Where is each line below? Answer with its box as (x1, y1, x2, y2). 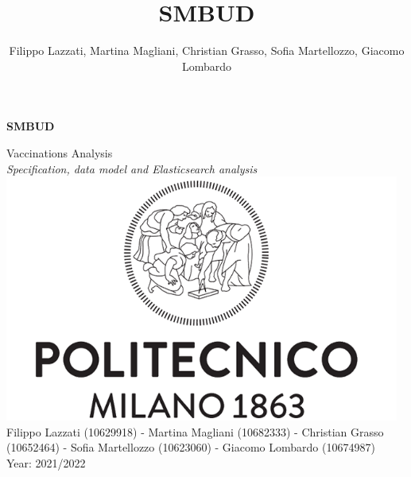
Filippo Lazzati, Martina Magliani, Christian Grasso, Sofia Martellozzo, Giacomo (9, 42, 405, 59)
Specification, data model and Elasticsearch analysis (6, 160, 258, 176)
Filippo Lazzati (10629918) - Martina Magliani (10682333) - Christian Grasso (6, 423, 384, 440)
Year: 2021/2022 (6, 454, 86, 471)
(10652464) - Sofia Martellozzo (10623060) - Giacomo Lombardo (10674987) (6, 439, 375, 456)
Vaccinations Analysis (6, 144, 113, 161)
